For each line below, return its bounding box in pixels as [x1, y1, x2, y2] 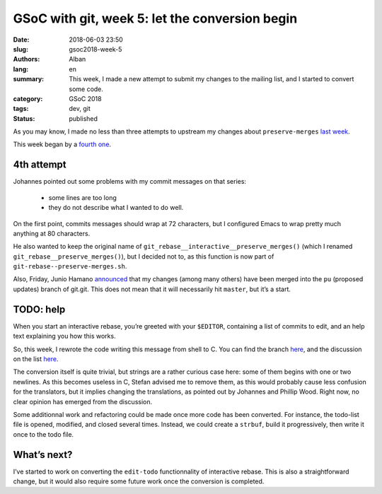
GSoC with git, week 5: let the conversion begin [13, 11, 298, 26]
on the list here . [13, 354, 59, 363]
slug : [13, 45, 28, 53]
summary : [13, 75, 45, 83]
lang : [13, 64, 29, 73]
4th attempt [13, 159, 66, 171]
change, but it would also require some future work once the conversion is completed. [13, 477, 265, 486]
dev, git [69, 105, 91, 113]
